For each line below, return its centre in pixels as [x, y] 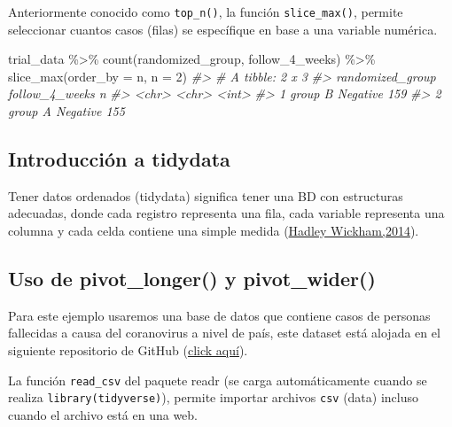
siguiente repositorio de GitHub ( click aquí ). [128, 350]
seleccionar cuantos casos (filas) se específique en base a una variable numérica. [223, 29]
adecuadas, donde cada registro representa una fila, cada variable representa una [226, 213]
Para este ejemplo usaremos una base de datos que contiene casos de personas [219, 315]
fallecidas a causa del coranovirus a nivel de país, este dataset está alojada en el [224, 333]
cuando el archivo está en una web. [103, 414]
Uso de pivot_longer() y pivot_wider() [192, 278]
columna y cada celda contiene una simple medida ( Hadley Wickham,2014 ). [214, 231]
